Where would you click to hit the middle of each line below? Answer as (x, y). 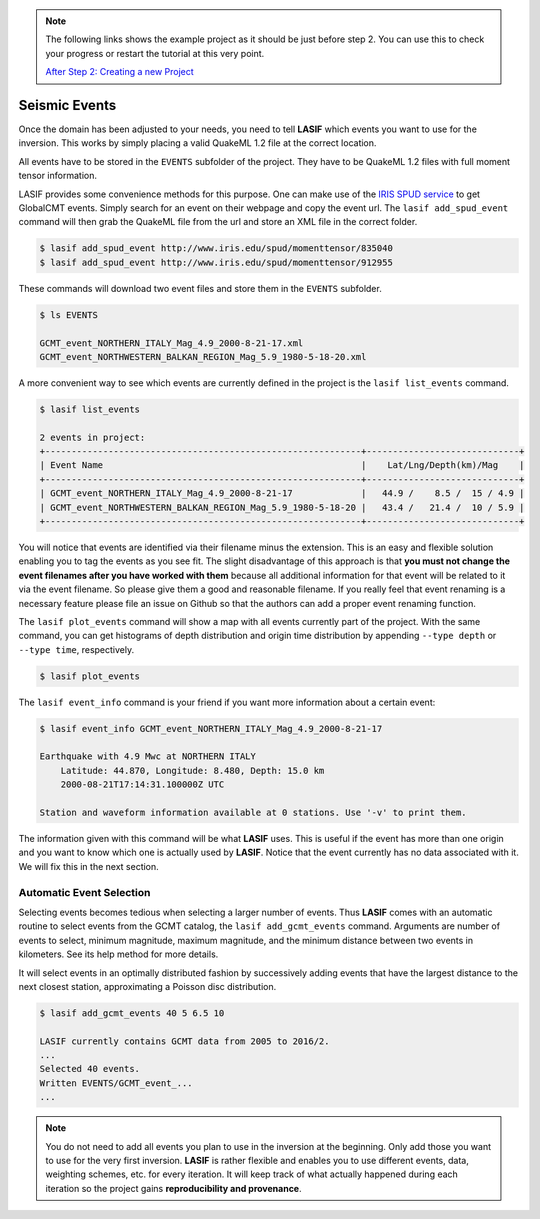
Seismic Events (67, 105)
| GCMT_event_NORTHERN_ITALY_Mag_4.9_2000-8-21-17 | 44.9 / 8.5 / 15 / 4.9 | (282, 493)
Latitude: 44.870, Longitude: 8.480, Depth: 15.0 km (192, 770)
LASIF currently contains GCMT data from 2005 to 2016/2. (184, 1041)
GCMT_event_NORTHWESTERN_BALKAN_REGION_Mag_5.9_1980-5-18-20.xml (203, 356)
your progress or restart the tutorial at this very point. (155, 53)
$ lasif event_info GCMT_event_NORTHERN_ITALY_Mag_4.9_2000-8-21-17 (211, 728)
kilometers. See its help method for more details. (118, 954)
